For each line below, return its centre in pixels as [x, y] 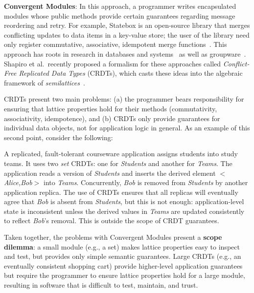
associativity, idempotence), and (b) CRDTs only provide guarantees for [112, 118]
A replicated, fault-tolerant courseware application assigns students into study [121, 154]
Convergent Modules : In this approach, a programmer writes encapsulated [120, 6]
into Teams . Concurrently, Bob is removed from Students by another [146, 182]
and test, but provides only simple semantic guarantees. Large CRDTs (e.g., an [123, 256]
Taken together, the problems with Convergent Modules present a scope [113, 237]
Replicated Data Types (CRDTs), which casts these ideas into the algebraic [131, 73]
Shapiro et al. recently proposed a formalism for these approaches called [113, 63]
